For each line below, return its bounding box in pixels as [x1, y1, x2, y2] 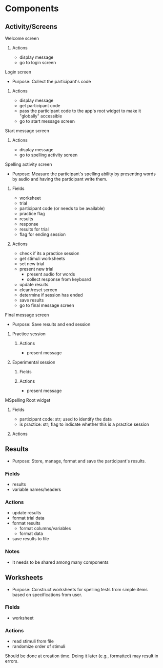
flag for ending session [19, 231, 66, 237]
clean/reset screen [19, 287, 58, 293]
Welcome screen [5, 35, 39, 41]
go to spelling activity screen [19, 152, 78, 158]
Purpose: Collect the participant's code [12, 79, 91, 84]
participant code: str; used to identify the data [19, 416, 112, 422]
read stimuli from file [12, 638, 54, 644]
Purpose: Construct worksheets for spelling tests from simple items [12, 586, 148, 592]
